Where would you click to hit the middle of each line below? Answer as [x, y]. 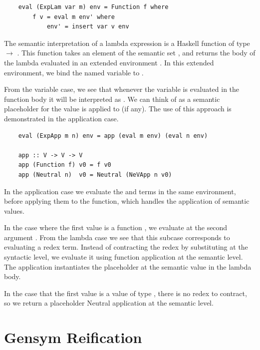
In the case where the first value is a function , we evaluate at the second [116, 227]
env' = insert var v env [88, 27]
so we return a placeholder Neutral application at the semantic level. [109, 303]
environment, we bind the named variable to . [74, 72]
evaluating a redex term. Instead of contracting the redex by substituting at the [126, 247]
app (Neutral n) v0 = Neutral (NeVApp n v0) [95, 175]
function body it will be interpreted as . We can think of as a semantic [112, 99]
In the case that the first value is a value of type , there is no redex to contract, [126, 293]
